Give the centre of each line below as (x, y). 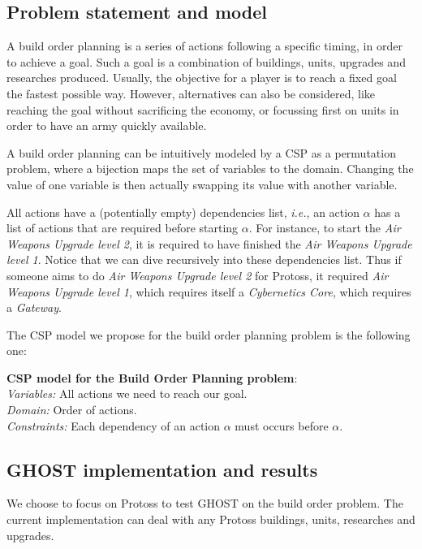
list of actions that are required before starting (123, 228)
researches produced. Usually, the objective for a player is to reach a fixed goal (202, 78)
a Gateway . (34, 307)
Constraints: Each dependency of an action (114, 425)
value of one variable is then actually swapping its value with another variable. (202, 184)
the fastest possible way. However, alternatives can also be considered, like (191, 93)
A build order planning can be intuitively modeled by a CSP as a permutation (201, 152)
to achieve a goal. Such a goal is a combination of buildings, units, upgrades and (206, 61)
